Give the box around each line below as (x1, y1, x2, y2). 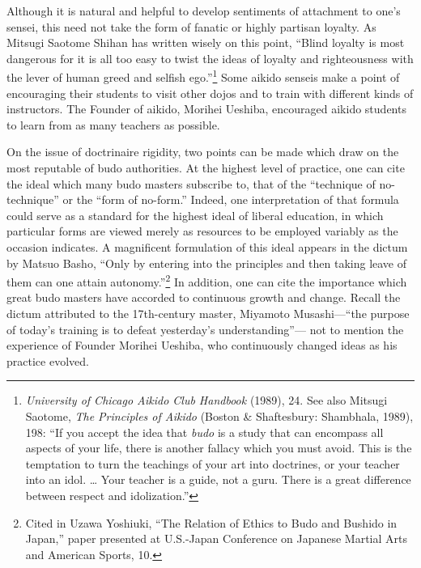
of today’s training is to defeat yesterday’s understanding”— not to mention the (6, 320, 404, 337)
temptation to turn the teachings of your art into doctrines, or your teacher (25, 455, 400, 472)
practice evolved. (6, 352, 89, 369)
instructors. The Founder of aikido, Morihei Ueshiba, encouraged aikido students (6, 100, 406, 117)
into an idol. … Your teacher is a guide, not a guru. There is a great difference (25, 471, 411, 488)
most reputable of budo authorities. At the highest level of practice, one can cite (6, 159, 405, 176)
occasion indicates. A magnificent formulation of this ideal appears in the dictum (6, 238, 408, 255)
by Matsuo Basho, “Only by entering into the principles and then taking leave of (6, 254, 407, 271)
